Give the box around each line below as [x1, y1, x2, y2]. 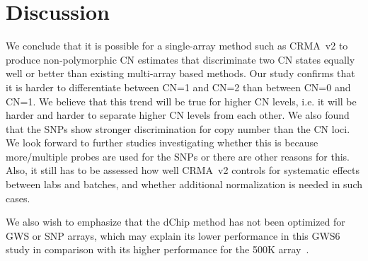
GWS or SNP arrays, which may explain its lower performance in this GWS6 [6, 228, 340, 243]
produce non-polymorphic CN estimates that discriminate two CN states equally [6, 52, 355, 66]
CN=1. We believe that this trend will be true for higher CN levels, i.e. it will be [6, 93, 357, 108]
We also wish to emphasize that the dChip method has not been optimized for [6, 214, 345, 229]
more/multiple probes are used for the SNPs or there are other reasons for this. [6, 149, 350, 163]
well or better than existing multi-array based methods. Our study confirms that [6, 66, 355, 81]
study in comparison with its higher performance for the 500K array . [6, 242, 309, 257]
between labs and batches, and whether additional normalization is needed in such [6, 177, 363, 192]
